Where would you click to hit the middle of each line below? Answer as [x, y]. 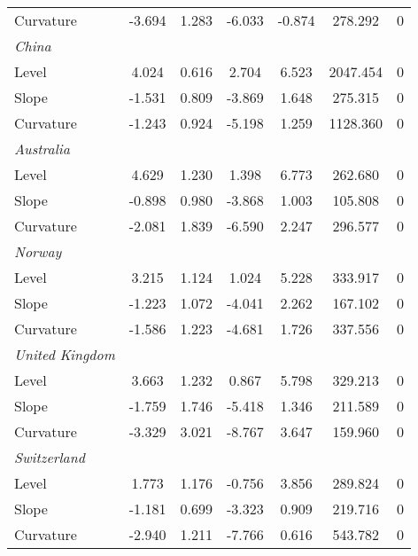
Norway [38, 251]
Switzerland [50, 457]
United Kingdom [65, 354]
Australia [42, 149]
